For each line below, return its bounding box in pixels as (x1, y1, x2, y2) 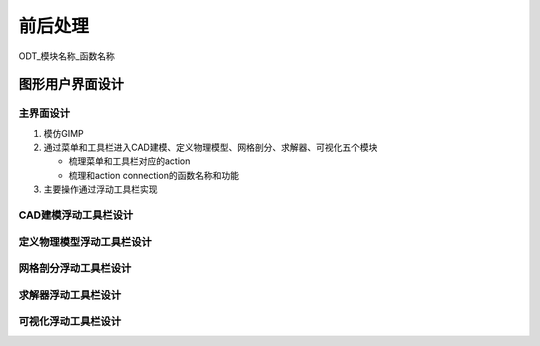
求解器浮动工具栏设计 (18, 288, 122, 302)
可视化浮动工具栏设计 (18, 315, 122, 329)
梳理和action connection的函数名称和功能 (68, 169, 240, 181)
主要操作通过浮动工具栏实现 (43, 183, 158, 195)
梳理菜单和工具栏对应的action (68, 155, 191, 167)
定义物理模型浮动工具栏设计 (18, 235, 152, 249)
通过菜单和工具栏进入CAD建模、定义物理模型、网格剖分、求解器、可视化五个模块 (43, 141, 378, 154)
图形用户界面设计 (18, 76, 124, 93)
